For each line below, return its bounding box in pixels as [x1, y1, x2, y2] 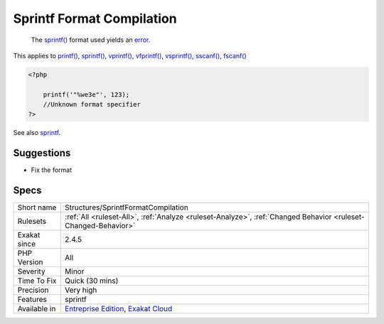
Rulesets [17, 217, 46, 227]
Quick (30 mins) [65, 276, 119, 286]
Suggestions [13, 147, 71, 159]
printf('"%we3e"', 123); [43, 90, 130, 99]
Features [17, 295, 48, 305]
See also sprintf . [13, 129, 60, 137]
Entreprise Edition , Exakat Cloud [65, 304, 173, 314]
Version [17, 257, 43, 267]
